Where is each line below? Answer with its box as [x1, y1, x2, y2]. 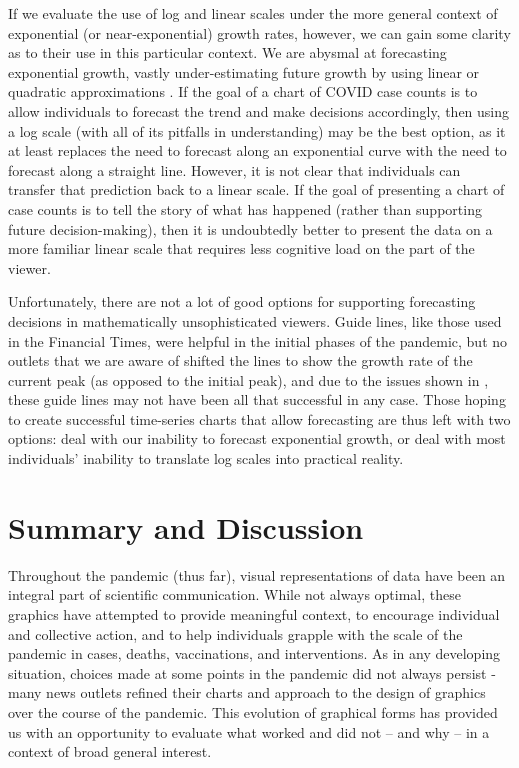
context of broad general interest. [8, 741, 212, 762]
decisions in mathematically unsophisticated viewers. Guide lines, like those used [8, 310, 502, 331]
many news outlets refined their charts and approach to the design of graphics [8, 682, 486, 703]
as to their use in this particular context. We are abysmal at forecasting [8, 42, 447, 63]
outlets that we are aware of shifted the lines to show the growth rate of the [8, 350, 473, 371]
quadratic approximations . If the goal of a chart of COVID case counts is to [8, 81, 478, 102]
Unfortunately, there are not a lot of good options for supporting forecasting [8, 291, 476, 312]
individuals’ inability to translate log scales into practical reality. [8, 448, 404, 469]
